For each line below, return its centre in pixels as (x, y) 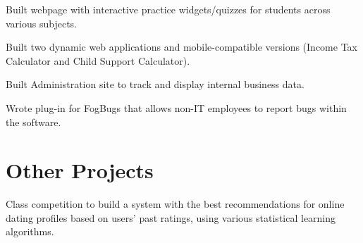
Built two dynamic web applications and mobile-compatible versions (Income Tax (181, 47)
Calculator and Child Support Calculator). (98, 60)
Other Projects (80, 170)
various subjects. (41, 23)
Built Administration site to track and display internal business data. (155, 84)
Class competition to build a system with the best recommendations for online (175, 204)
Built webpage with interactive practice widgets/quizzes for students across (168, 9)
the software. (33, 122)
